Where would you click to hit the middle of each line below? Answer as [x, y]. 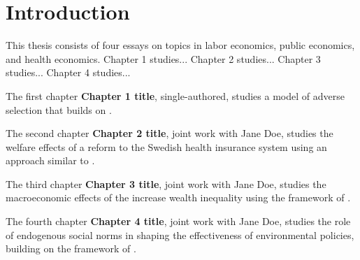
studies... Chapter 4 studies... [68, 72]
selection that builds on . [59, 109]
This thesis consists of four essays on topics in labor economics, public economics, [180, 45]
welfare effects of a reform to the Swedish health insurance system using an [166, 146]
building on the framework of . [71, 248]
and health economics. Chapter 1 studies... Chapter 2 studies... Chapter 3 [163, 58]
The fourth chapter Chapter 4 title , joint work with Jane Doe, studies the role [178, 221]
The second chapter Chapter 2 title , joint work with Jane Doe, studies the [170, 133]
